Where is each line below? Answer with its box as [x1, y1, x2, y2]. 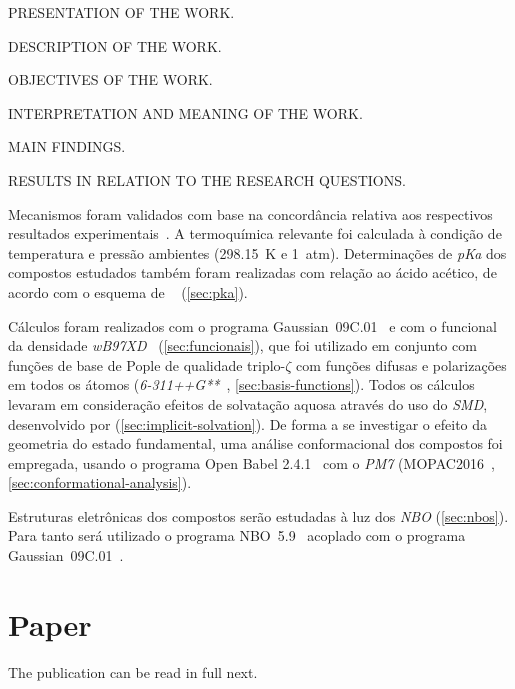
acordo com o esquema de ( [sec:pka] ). [8, 281, 248, 302]
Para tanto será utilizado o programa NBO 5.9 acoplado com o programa [8, 525, 466, 546]
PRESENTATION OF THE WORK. [8, 2, 235, 22]
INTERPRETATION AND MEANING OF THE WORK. [8, 102, 363, 123]
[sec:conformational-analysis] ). [8, 472, 192, 493]
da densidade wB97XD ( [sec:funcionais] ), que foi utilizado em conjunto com [8, 335, 477, 356]
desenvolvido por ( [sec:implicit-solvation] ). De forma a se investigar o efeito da [8, 413, 488, 434]
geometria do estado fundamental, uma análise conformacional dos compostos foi [8, 433, 503, 454]
